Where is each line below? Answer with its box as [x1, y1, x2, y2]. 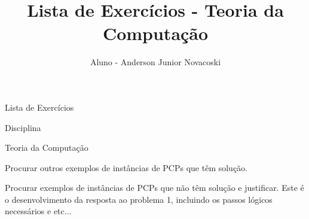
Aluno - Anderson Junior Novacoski [90, 56, 221, 68]
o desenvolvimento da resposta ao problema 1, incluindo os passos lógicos [5, 193, 273, 205]
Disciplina [5, 121, 41, 133]
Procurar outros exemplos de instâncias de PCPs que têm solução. [5, 161, 248, 174]
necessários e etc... [5, 205, 72, 217]
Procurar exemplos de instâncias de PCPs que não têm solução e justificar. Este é [5, 181, 304, 194]
